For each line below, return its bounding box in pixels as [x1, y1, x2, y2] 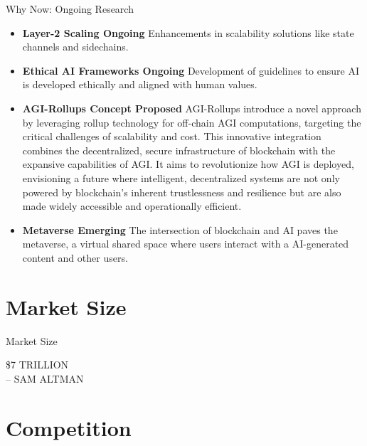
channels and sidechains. [22, 39, 129, 54]
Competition [6, 413, 132, 442]
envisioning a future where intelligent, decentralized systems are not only [22, 170, 340, 185]
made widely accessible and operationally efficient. [22, 198, 242, 213]
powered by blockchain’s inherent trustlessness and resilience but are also [22, 184, 341, 199]
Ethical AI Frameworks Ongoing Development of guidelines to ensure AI [22, 63, 359, 78]
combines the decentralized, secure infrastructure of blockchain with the [22, 142, 336, 157]
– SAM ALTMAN [6, 371, 84, 386]
